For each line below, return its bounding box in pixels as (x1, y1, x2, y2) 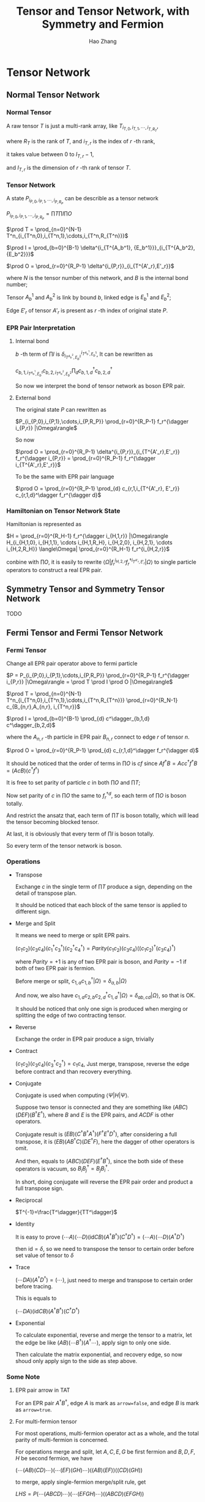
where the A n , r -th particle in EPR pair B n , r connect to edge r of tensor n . (6, 733, 190, 742)
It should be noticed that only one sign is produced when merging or (15, 1005, 188, 1012)
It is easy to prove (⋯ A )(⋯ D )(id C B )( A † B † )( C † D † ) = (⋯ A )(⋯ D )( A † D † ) (15, 1232, 185, 1240)
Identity (15, 1220, 35, 1228)
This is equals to (15, 1294, 57, 1302)
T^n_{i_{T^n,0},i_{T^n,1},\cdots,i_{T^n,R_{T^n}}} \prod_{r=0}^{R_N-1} (6, 696, 178, 704)
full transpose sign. (15, 1185, 64, 1192)
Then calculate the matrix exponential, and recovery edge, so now (15, 1351, 182, 1358)
